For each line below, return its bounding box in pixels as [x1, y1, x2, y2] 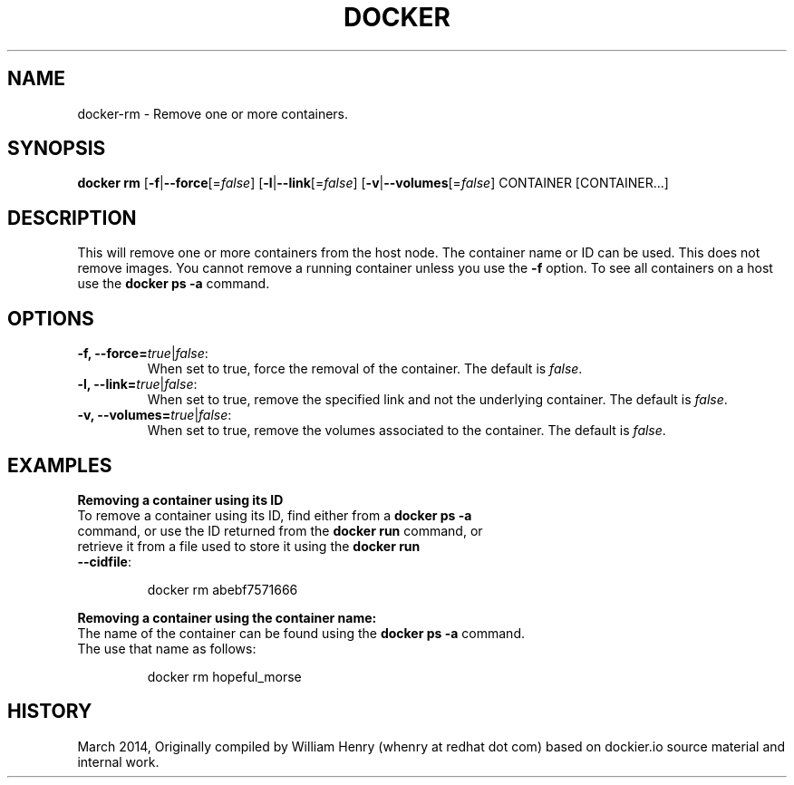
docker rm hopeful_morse [147, 668, 302, 684]
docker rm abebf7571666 [147, 581, 298, 597]
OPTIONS [7, 306, 94, 330]
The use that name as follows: [77, 640, 257, 656]
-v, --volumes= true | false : [77, 407, 232, 423]
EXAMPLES [7, 453, 112, 477]
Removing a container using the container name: [77, 609, 377, 625]
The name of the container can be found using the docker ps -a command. [77, 625, 525, 641]
